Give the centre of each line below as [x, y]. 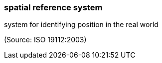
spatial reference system [53, 7]
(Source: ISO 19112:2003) [45, 40]
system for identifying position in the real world [81, 25]
